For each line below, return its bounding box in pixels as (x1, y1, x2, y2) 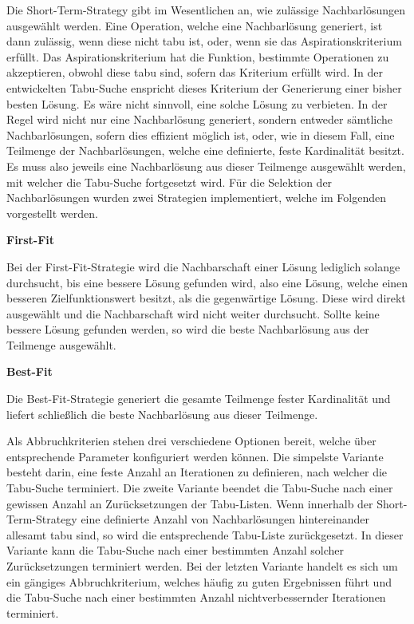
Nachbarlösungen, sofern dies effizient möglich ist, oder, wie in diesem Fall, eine (6, 126, 395, 143)
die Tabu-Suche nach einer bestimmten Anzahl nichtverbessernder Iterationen (6, 589, 386, 606)
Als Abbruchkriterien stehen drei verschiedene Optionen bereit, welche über (6, 432, 377, 449)
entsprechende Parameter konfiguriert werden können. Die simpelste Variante (6, 448, 384, 464)
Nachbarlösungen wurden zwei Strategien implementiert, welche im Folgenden (6, 189, 387, 206)
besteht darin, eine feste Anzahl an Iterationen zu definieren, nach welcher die (6, 464, 388, 480)
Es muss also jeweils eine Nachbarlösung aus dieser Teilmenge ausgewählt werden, (6, 157, 406, 174)
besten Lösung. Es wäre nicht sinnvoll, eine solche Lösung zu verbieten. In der (6, 95, 388, 112)
